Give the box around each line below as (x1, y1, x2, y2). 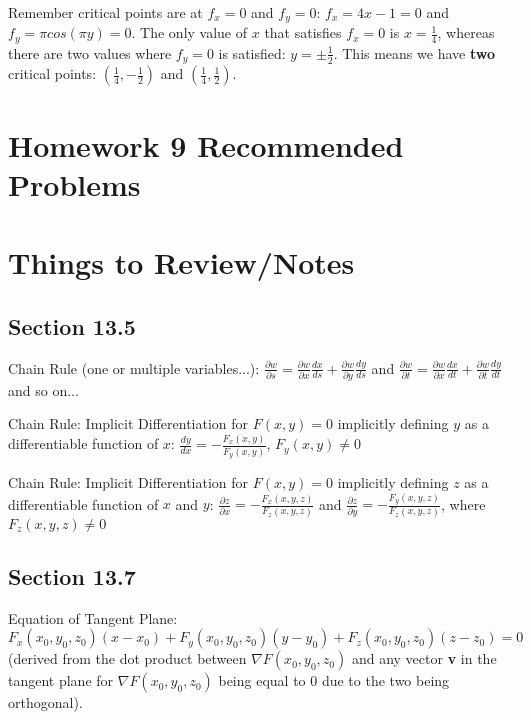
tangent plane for (8, 670, 114, 691)
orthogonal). (8, 692, 83, 713)
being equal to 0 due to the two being (218, 670, 450, 691)
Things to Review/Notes (8, 242, 355, 283)
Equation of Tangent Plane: (8, 607, 178, 628)
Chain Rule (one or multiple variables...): (8, 357, 260, 378)
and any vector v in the (351, 648, 497, 669)
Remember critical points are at (8, 2, 203, 22)
